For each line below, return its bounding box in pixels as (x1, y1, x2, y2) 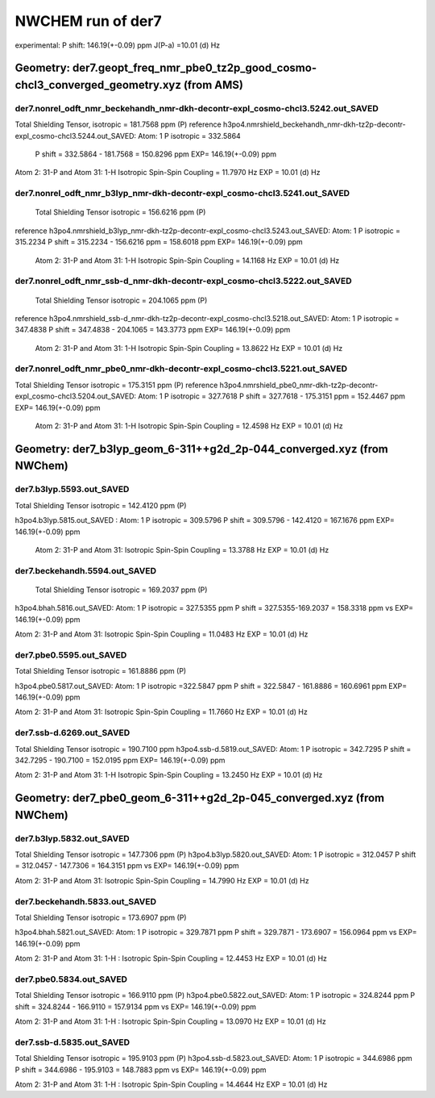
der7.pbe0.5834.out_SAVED (14, 973, 128, 984)
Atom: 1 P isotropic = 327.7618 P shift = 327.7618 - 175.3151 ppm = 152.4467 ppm (138, 391, 406, 401)
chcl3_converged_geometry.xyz (14, 77, 181, 92)
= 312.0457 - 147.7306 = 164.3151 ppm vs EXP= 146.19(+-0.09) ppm (14, 861, 239, 870)
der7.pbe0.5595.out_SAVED (14, 649, 127, 661)
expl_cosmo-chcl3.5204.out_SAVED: (14, 391, 137, 401)
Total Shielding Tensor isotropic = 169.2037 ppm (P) (35, 585, 208, 595)
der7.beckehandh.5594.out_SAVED (14, 565, 157, 576)
